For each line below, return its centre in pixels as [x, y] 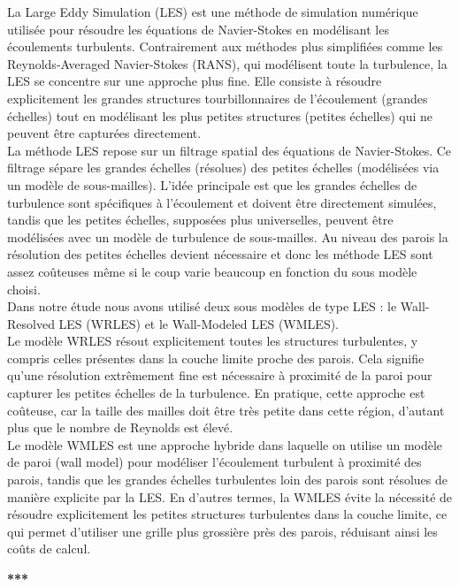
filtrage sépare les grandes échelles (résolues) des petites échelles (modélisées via [223, 168]
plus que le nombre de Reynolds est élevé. [120, 427]
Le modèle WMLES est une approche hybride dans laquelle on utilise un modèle [225, 444]
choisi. [24, 289]
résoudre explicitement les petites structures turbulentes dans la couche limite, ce [227, 514]
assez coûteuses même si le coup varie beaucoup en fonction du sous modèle [212, 271]
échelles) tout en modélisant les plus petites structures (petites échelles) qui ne [220, 115]
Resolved [31, 323]
